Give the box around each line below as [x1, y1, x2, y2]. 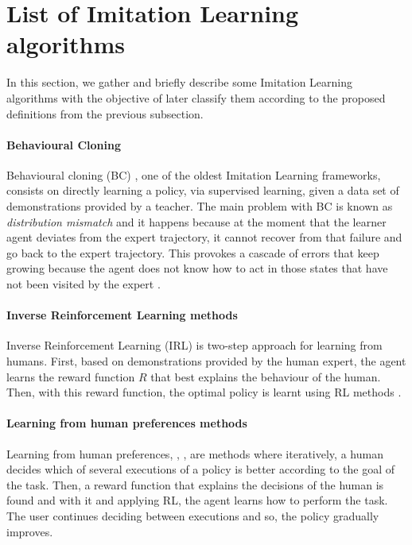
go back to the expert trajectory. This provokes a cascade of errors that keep [6, 244, 379, 261]
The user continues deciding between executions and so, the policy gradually [6, 507, 379, 524]
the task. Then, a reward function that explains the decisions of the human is [6, 476, 384, 493]
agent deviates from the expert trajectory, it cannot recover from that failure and [6, 229, 402, 245]
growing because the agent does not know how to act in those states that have [6, 260, 388, 276]
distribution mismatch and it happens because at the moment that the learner [6, 213, 387, 230]
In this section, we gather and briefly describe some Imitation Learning [6, 74, 353, 91]
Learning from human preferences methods [6, 415, 247, 431]
